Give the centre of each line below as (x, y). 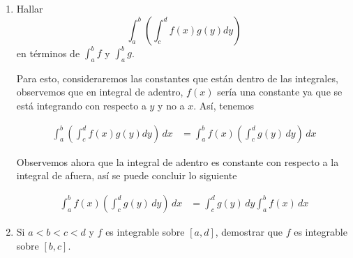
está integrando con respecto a (81, 106)
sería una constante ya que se (280, 92)
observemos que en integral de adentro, (100, 92)
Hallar (30, 8)
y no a (171, 106)
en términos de (48, 53)
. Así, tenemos (224, 106)
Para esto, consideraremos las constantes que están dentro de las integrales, (177, 78)
